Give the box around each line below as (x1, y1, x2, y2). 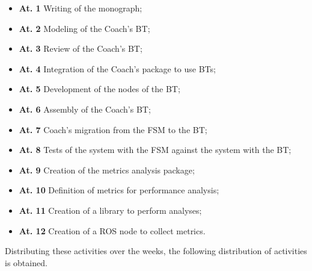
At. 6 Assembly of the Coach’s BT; (19, 102, 151, 115)
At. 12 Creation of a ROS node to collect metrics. (19, 224, 206, 237)
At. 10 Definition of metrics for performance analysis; (19, 184, 219, 196)
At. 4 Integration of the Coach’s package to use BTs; (19, 62, 216, 75)
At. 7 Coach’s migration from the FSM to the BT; (19, 123, 207, 135)
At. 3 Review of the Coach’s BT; (19, 42, 142, 55)
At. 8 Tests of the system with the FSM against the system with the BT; (19, 143, 292, 156)
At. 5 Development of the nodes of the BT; (19, 83, 180, 95)
